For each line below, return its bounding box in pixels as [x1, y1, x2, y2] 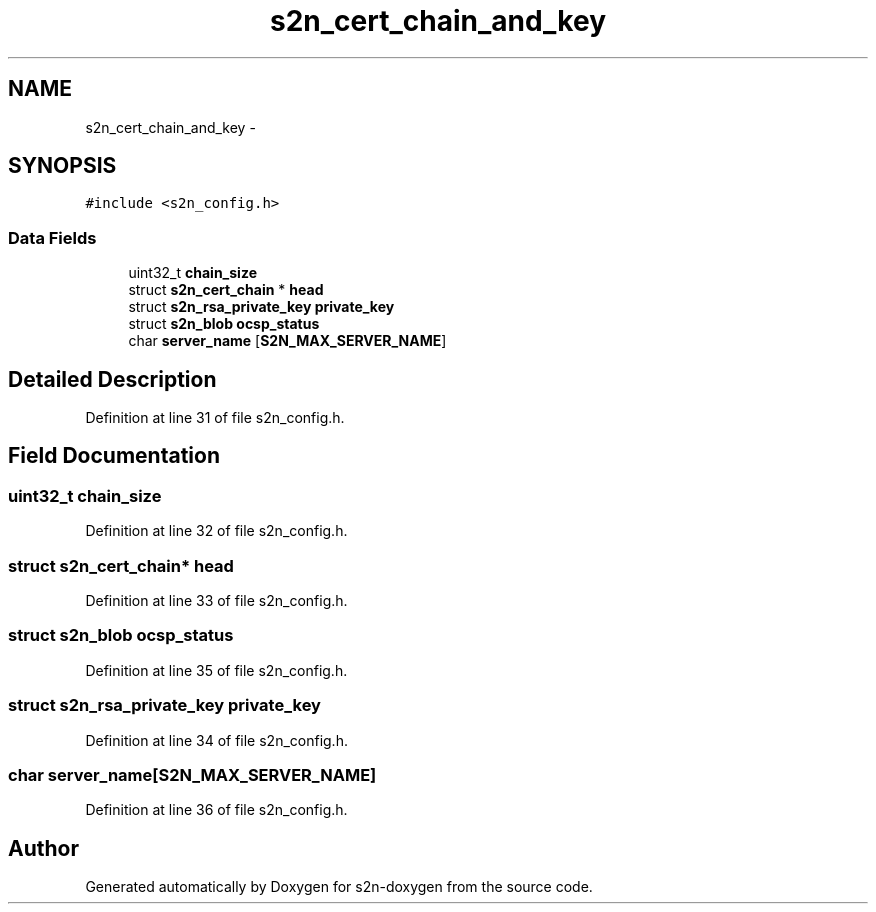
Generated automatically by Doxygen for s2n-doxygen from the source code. [85, 878, 593, 896]
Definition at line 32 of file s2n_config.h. [85, 522, 348, 540]
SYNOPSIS [8, 153, 117, 179]
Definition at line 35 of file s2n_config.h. [85, 661, 348, 679]
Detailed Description [8, 366, 217, 392]
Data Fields [8, 227, 97, 248]
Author [8, 835, 79, 861]
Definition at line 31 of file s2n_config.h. [85, 409, 345, 427]
